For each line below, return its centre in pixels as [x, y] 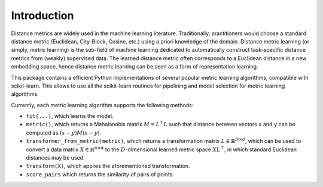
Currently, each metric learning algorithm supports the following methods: [102, 105]
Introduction [42, 15]
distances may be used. [55, 158]
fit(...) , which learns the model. [70, 116]
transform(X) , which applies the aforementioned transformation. [108, 166]
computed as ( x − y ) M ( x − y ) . [64, 133]
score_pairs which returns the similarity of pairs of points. [100, 174]
